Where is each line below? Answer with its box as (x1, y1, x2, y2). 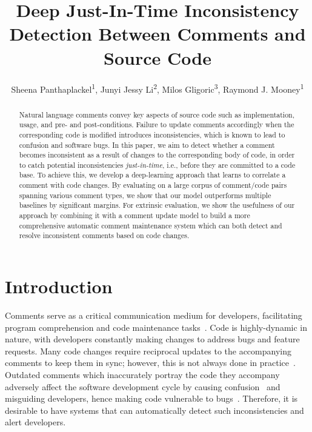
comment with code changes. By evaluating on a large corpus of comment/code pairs (19, 180, 287, 190)
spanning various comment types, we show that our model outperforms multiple (19, 190, 271, 200)
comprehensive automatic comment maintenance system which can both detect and (19, 220, 282, 230)
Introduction (5, 274, 113, 299)
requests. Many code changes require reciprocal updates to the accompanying (5, 344, 291, 357)
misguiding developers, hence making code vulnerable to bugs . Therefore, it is (5, 392, 298, 405)
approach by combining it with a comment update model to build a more (19, 210, 250, 221)
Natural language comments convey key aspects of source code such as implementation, (19, 109, 295, 119)
